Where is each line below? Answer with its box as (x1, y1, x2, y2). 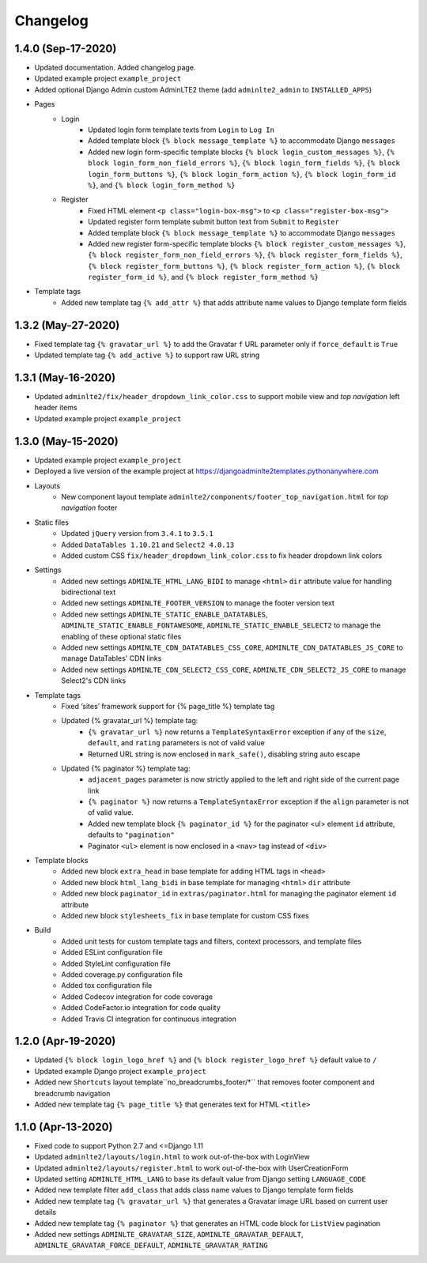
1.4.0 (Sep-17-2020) (14, 42, 117, 55)
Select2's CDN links (61, 676, 127, 685)
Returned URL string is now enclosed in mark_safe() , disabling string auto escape (88, 749, 361, 759)
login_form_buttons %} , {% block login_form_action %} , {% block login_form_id (88, 169, 396, 179)
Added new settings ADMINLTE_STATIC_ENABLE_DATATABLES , (61, 609, 268, 619)
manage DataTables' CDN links (61, 654, 162, 663)
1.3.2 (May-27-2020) (14, 319, 120, 332)
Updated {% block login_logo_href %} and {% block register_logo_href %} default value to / (34, 1055, 377, 1065)
